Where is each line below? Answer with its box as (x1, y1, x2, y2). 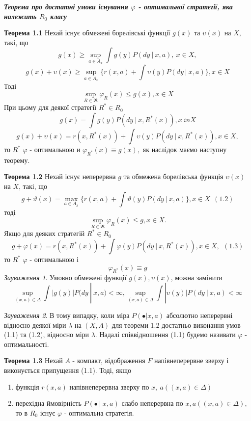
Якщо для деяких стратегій (4, 228, 85, 238)
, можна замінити (170, 272, 223, 283)
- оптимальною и (29, 144, 81, 155)
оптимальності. (4, 339, 49, 349)
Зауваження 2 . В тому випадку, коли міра (4, 310, 130, 320)
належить (4, 11, 37, 21)
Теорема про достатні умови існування (4, 1, 128, 11)
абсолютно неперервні (166, 310, 233, 320)
